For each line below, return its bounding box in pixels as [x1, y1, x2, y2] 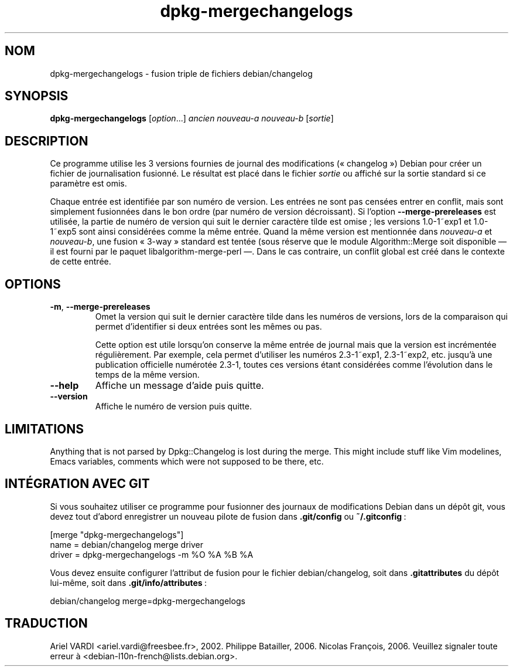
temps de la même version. [95, 370, 200, 380]
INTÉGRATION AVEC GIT [5, 476, 150, 492]
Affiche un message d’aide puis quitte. [95, 379, 264, 392]
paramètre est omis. [50, 178, 127, 189]
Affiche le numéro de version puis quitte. [95, 401, 252, 412]
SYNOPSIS [5, 89, 69, 104]
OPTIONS [5, 276, 61, 292]
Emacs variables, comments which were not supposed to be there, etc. [50, 456, 324, 466]
